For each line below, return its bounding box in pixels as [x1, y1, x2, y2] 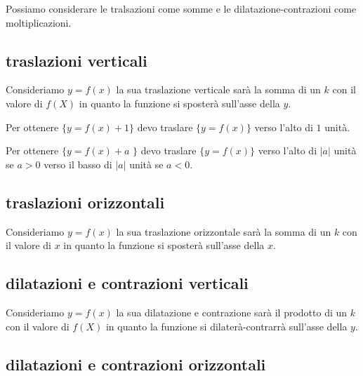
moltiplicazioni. [6, 15, 72, 29]
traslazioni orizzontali [6, 191, 165, 213]
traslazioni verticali [6, 49, 147, 71]
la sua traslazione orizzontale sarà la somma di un [116, 224, 331, 239]
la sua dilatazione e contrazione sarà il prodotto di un [116, 304, 348, 319]
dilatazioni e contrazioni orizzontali [6, 353, 266, 375]
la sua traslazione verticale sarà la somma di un [116, 82, 321, 97]
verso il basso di [44, 156, 112, 171]
